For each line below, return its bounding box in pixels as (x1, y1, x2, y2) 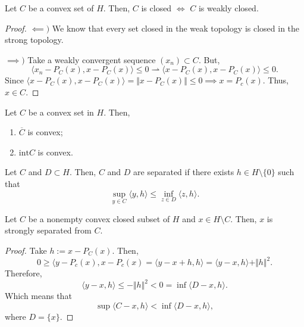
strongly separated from (5, 224, 92, 236)
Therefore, (5, 267, 42, 279)
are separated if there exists (133, 166, 234, 178)
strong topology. (5, 33, 64, 46)
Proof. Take (5, 244, 47, 256)
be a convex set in (28, 105, 94, 118)
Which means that (5, 289, 72, 302)
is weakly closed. (198, 2, 259, 14)
